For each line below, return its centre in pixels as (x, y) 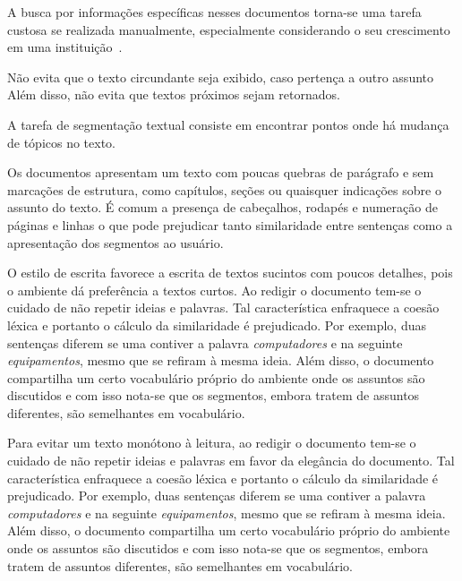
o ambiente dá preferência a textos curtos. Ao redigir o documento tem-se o (214, 290)
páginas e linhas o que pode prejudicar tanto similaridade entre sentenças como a (230, 224)
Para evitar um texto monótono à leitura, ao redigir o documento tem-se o (212, 443)
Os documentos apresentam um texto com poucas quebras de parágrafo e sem (221, 172)
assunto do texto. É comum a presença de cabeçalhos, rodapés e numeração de (222, 207)
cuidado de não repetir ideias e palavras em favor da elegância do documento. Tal (231, 461)
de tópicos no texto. (62, 142)
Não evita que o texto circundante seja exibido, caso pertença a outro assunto (221, 77)
